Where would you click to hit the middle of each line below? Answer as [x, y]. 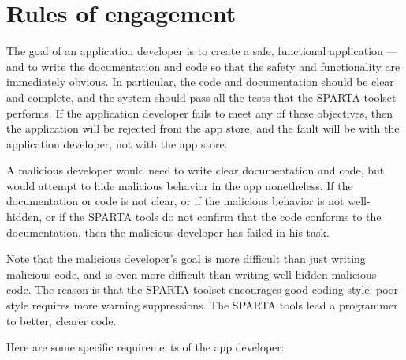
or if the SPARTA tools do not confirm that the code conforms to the [213, 217]
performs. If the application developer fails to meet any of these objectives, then [200, 112]
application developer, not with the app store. [117, 143]
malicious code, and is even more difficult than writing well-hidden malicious [192, 274]
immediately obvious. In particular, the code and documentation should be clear [200, 82]
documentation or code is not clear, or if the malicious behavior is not [175, 201]
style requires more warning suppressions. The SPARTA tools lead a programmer [202, 305]
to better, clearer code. [61, 320]
